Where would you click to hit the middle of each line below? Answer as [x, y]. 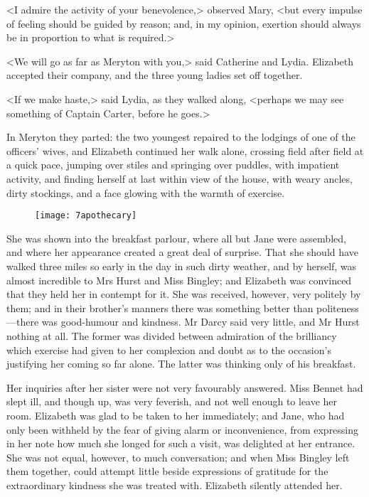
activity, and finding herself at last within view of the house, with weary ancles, [180, 178]
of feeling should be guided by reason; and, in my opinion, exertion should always [184, 23]
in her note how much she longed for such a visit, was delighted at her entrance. [181, 443]
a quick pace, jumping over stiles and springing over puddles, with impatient [173, 165]
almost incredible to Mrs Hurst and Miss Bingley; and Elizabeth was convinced [179, 280]
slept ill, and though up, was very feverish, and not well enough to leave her [172, 401]
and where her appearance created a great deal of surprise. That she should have [182, 252]
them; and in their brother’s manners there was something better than [160, 308]
